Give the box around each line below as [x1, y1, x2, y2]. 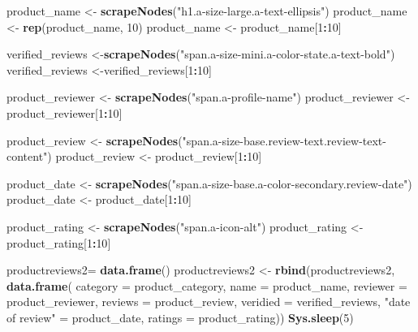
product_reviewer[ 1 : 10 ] [6, 104, 123, 121]
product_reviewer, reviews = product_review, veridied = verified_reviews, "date [6, 293, 411, 310]
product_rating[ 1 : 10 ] [6, 234, 111, 251]
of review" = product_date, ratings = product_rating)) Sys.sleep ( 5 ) [6, 308, 354, 326]
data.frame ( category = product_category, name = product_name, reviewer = [6, 277, 407, 294]
